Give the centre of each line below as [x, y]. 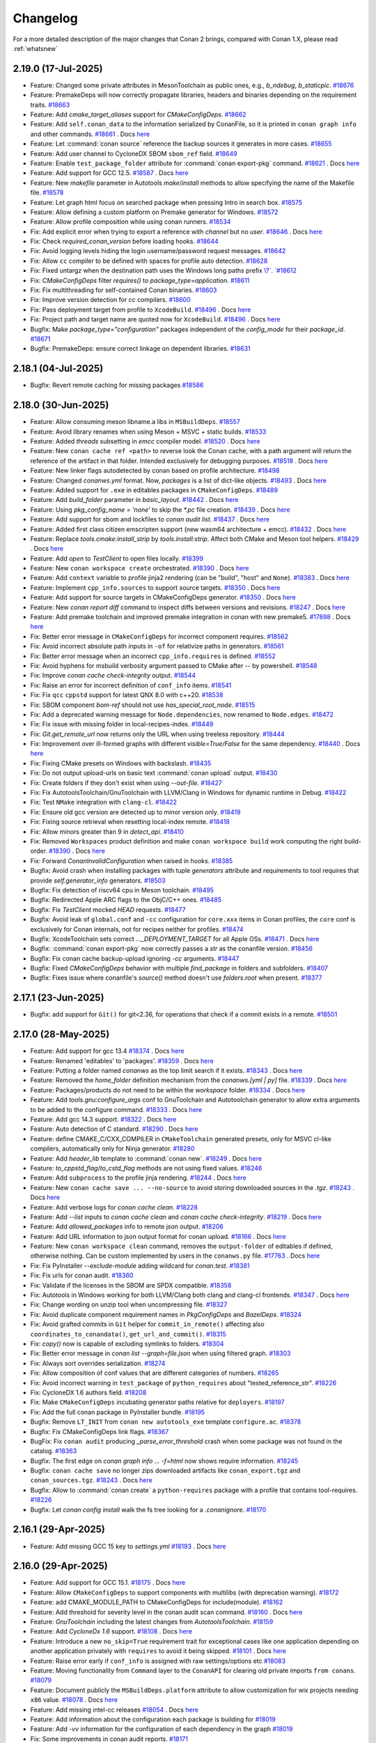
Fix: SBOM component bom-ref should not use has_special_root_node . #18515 [143, 705]
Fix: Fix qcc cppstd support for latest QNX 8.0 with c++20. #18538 [127, 695]
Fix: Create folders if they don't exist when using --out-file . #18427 [126, 783]
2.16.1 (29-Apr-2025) [59, 1529]
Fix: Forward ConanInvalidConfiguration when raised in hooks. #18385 [132, 860]
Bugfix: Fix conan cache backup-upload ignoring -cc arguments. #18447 [135, 958]
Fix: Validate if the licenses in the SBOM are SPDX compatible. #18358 [131, 1285]
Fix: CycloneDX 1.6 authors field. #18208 [88, 1392]
